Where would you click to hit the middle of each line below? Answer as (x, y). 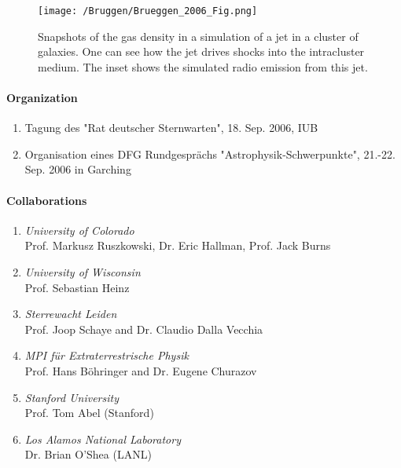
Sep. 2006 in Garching (78, 169)
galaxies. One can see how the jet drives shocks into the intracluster (201, 51)
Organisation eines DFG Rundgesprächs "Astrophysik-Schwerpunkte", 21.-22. (210, 154)
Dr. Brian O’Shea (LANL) (88, 454)
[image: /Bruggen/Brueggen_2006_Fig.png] (148, 11)
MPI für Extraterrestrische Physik (107, 355)
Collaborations (47, 200)
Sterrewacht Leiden (71, 314)
